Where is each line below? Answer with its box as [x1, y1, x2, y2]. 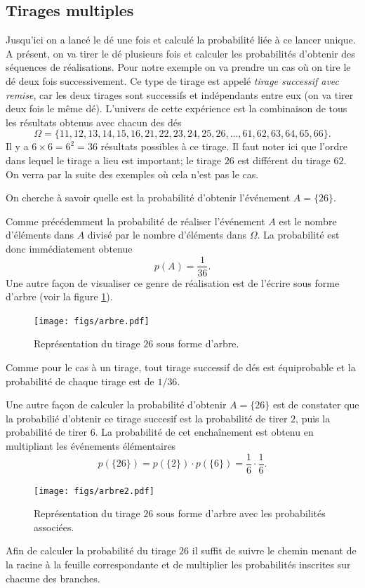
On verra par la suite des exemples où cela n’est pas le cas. [6, 166, 259, 181]
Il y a [6, 139, 29, 154]
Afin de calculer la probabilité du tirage [6, 543, 176, 558]
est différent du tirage [237, 152, 331, 167]
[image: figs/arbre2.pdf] [34, 486, 154, 496]
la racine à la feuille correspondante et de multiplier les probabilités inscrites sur [6, 557, 351, 572]
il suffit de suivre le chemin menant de [192, 543, 357, 558]
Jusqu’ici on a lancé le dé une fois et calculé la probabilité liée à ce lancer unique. [6, 32, 356, 47]
